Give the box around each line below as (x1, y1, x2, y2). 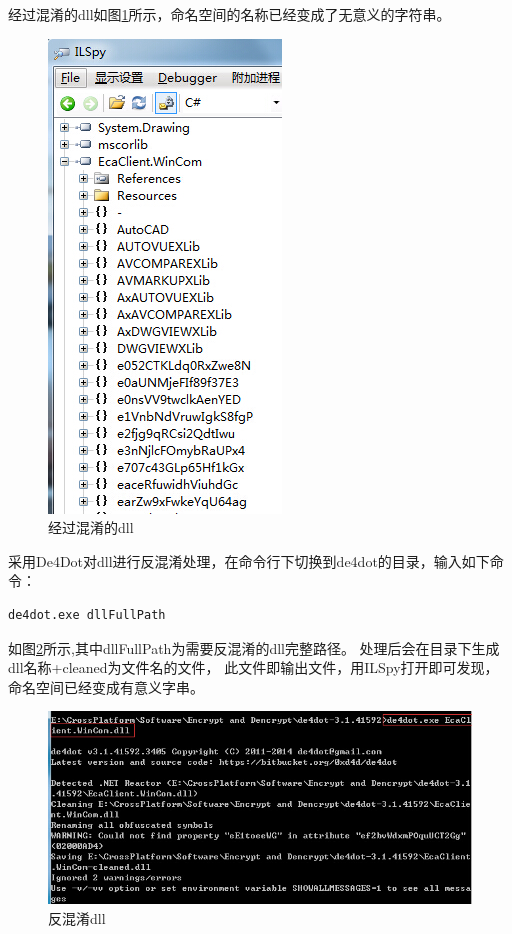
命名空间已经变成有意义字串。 (8, 676, 204, 697)
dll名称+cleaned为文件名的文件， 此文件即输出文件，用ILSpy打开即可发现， (8, 657, 499, 678)
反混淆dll (48, 907, 106, 928)
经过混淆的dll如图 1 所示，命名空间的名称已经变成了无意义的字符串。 (8, 4, 451, 24)
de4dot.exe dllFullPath (8, 607, 166, 622)
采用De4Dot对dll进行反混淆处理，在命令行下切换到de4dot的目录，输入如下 (8, 550, 490, 571)
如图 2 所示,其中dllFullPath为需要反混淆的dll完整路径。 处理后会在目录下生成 (8, 637, 500, 658)
